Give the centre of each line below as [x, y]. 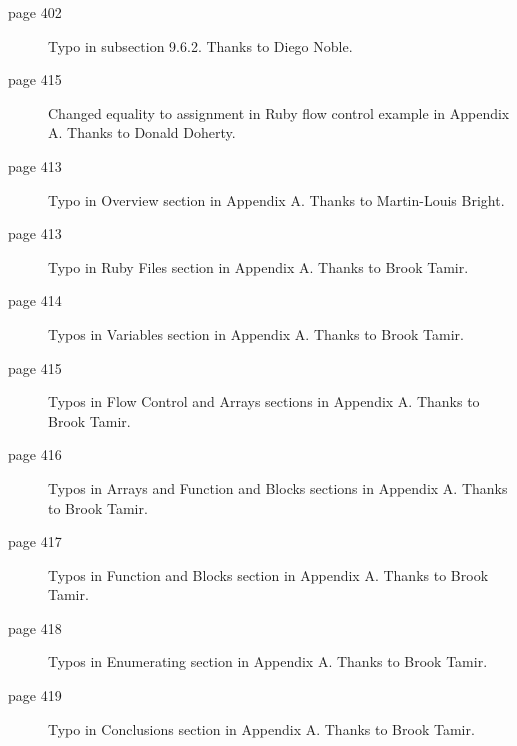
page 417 [35, 541]
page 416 [35, 454]
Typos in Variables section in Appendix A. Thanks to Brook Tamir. [256, 333]
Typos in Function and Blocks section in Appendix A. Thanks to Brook [268, 574]
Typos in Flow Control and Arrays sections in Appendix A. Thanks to [264, 401]
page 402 [35, 12]
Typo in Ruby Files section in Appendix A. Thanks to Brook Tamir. [258, 266]
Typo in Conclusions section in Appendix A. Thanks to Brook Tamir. [261, 728]
